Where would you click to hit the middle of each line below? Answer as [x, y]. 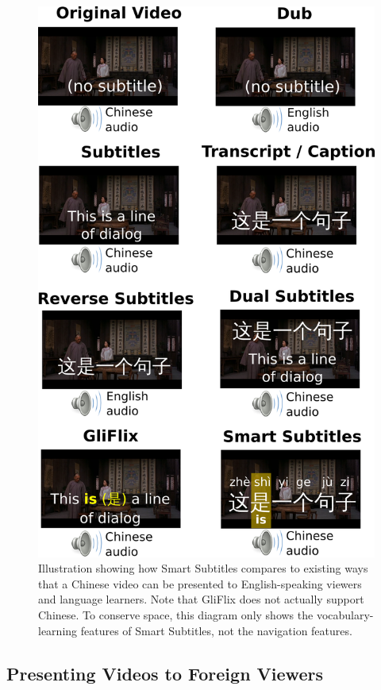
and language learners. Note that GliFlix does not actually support [201, 599]
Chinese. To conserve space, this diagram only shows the [176, 614]
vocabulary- [345, 614]
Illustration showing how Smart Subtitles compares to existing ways [203, 568]
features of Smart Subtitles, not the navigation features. [216, 630]
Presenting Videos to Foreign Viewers [165, 673]
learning [58, 630]
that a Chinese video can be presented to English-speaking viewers [200, 583]
